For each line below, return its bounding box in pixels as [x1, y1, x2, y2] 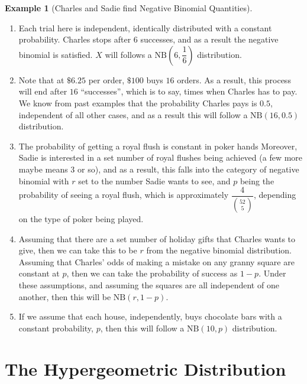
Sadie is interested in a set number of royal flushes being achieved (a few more [18, 151, 303, 164]
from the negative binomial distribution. [146, 244, 292, 256]
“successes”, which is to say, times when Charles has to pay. [80, 85, 298, 97]
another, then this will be [18, 290, 111, 302]
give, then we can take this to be [18, 244, 137, 256]
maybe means [18, 162, 68, 175]
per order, [88, 73, 125, 86]
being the [240, 174, 274, 187]
